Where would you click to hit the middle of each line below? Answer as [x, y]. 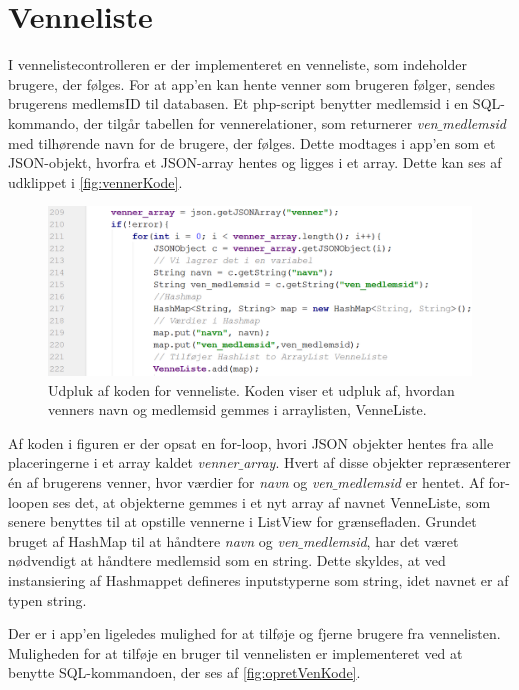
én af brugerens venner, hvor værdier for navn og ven [170, 482]
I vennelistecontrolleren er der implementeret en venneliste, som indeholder [237, 64]
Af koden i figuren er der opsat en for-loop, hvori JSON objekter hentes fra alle [251, 442]
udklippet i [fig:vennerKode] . [95, 181]
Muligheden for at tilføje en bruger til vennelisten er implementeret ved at [235, 652]
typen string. [47, 599]
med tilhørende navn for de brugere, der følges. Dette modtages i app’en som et [252, 142]
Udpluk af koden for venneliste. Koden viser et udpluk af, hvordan [251, 389]
